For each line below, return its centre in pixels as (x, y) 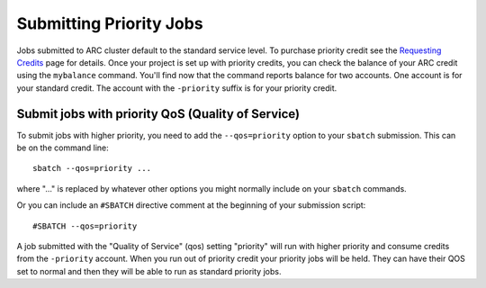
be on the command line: (63, 148)
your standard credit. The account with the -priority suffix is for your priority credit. (177, 88)
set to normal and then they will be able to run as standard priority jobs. (149, 271)
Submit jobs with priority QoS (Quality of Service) (158, 114)
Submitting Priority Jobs (110, 23)
